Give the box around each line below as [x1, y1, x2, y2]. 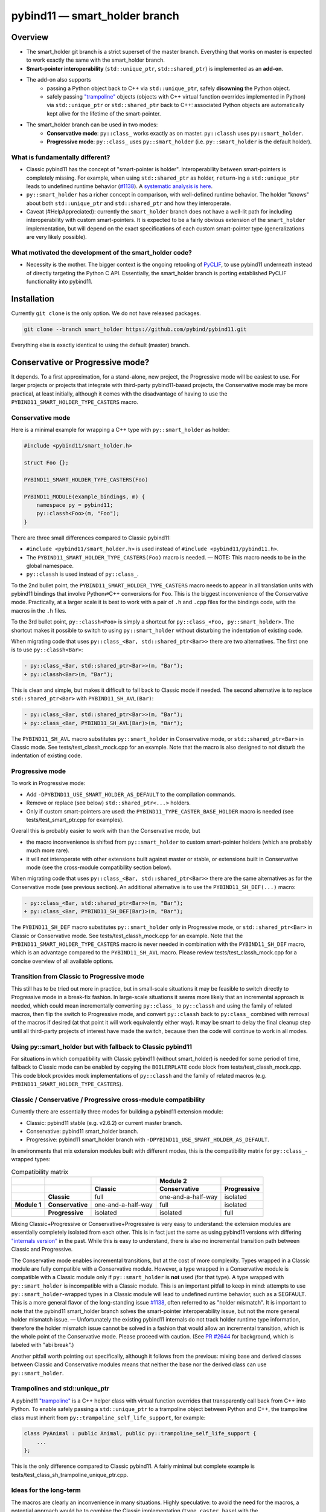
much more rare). [26, 847, 69, 854]
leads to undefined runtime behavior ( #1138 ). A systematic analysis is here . [26, 182, 213, 190]
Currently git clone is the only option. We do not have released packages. [11, 310, 202, 317]
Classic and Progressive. [11, 1246, 73, 1253]
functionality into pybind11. [26, 278, 93, 285]
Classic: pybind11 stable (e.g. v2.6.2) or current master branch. [26, 1119, 182, 1126]
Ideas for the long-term [11, 1486, 81, 1494]
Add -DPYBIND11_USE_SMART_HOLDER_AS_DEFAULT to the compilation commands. [26, 790, 236, 798]
